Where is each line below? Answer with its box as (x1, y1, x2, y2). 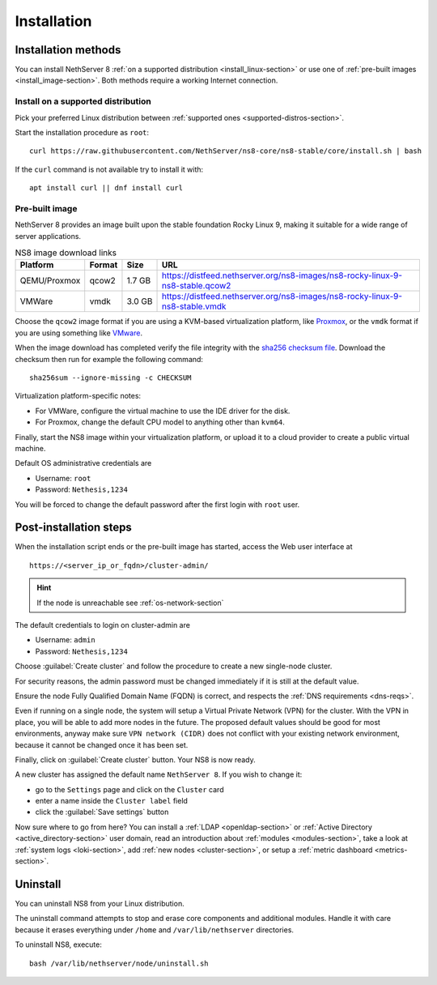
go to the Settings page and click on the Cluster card (35, 784, 224, 794)
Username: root (35, 473, 91, 483)
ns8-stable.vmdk (162, 301, 227, 312)
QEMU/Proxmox (19, 275, 81, 287)
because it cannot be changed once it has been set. (15, 740, 189, 749)
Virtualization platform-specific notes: (15, 391, 142, 401)
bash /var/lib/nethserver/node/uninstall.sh (29, 958, 210, 968)
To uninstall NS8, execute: (15, 940, 103, 949)
